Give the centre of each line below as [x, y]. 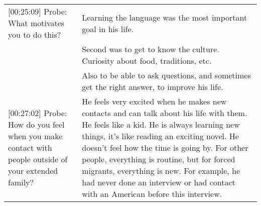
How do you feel [36, 124]
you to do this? [35, 34]
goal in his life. [108, 29]
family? [21, 182]
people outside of [38, 159]
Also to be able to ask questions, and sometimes [166, 75]
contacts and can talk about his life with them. [165, 113]
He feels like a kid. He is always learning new [161, 124]
